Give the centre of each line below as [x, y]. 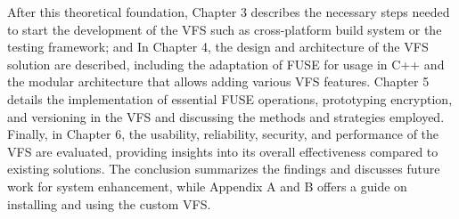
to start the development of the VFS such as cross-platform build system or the [225, 29]
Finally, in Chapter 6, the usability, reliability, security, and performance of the [223, 134]
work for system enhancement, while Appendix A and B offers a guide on [207, 186]
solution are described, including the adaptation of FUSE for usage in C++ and [226, 64]
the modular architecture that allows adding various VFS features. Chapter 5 [218, 81]
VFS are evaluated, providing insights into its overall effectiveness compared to [223, 151]
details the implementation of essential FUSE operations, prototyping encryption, [230, 98]
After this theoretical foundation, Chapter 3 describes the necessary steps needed [229, 12]
